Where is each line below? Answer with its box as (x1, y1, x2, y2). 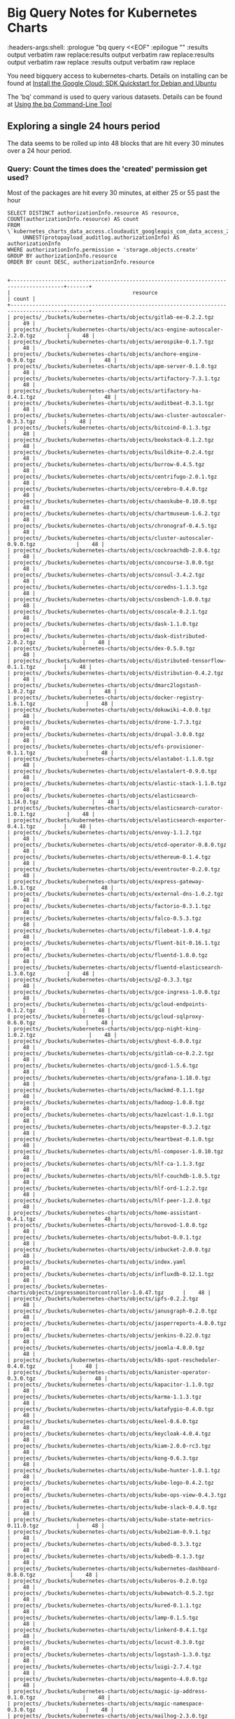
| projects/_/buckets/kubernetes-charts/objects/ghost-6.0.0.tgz (7, 1038, 201, 1045)
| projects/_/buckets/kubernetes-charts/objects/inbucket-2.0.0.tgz (7, 1246, 211, 1253)
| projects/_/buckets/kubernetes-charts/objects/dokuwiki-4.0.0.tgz (7, 707, 211, 714)
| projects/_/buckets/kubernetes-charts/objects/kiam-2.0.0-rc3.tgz (7, 1443, 211, 1450)
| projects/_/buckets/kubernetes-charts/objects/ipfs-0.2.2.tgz (7, 1296, 199, 1303)
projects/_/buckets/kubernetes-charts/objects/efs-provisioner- (13, 743, 205, 751)
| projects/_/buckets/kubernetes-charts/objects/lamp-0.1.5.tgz (7, 1615, 199, 1622)
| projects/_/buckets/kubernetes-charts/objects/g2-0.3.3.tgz (7, 977, 192, 984)
